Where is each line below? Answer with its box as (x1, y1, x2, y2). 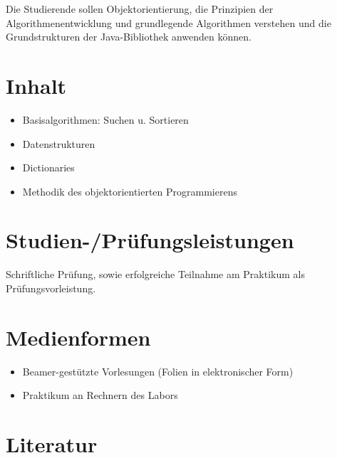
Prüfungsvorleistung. (6, 281, 96, 295)
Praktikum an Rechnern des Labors (22, 388, 178, 403)
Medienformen (6, 322, 151, 351)
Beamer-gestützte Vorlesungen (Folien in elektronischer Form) (22, 363, 294, 378)
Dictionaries (22, 160, 75, 175)
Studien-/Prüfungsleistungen (6, 225, 294, 255)
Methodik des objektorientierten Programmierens (22, 183, 237, 198)
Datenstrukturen (22, 136, 95, 151)
